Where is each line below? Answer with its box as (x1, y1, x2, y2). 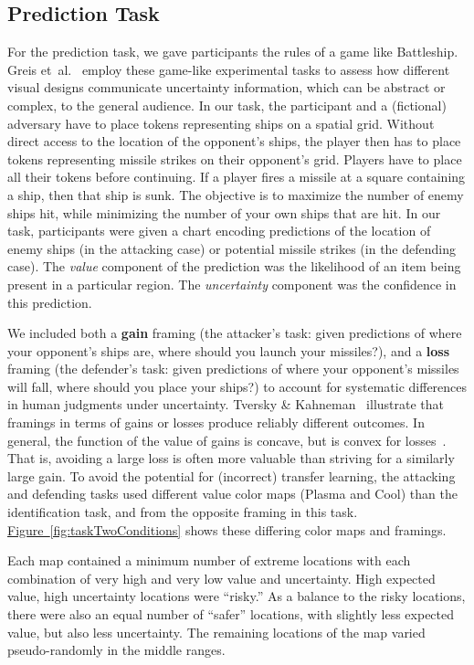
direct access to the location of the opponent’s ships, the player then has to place (7, 132, 461, 151)
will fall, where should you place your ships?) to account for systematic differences (7, 376, 468, 396)
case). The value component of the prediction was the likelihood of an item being (7, 257, 461, 276)
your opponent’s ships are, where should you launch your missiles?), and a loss (7, 341, 450, 360)
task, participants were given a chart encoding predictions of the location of (7, 221, 431, 240)
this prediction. (7, 292, 92, 311)
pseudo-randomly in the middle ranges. (7, 640, 226, 660)
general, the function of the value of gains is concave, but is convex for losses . (7, 430, 447, 449)
